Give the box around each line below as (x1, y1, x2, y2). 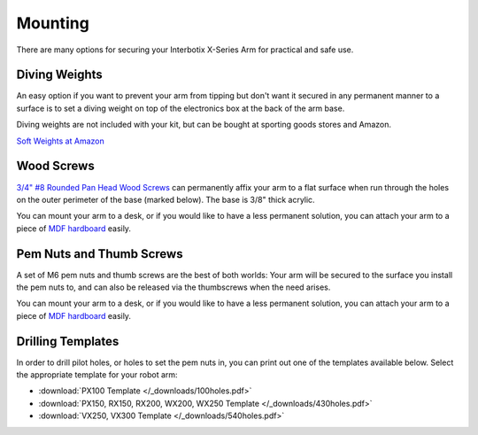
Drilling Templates (16, 333, 119, 349)
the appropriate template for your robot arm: (16, 369, 178, 380)
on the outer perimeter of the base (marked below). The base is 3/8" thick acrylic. (16, 194, 315, 205)
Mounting (16, 13, 90, 33)
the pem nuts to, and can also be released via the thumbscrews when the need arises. (16, 282, 331, 292)
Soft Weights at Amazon (16, 136, 105, 146)
